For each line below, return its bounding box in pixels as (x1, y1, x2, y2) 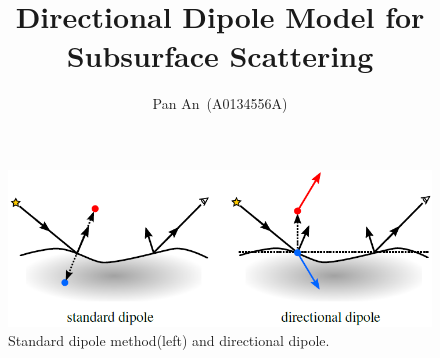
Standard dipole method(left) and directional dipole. (8, 330, 330, 351)
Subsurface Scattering (66, 35, 374, 76)
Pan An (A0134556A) (152, 93, 288, 114)
